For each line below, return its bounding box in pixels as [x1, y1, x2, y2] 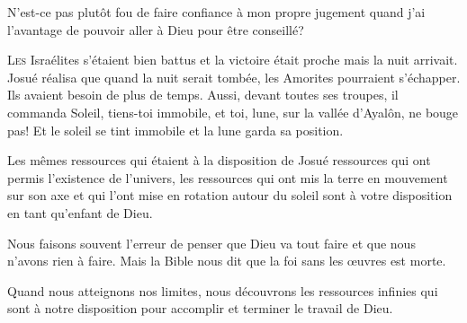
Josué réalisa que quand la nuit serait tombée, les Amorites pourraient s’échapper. [7, 67, 461, 86]
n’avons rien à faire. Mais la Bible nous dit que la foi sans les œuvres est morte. [7, 251, 446, 270]
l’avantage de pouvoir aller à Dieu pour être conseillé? [7, 20, 304, 39]
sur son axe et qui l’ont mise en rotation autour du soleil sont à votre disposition [7, 186, 453, 205]
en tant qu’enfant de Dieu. [7, 203, 153, 222]
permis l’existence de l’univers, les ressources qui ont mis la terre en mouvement [7, 168, 448, 187]
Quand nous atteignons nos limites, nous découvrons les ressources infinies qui [7, 281, 438, 300]
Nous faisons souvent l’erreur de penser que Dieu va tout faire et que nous [7, 233, 416, 252]
